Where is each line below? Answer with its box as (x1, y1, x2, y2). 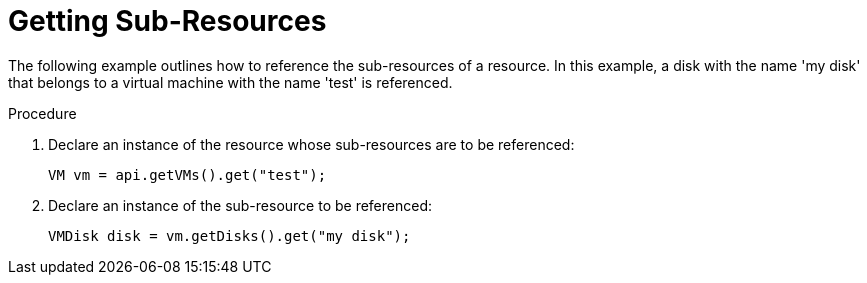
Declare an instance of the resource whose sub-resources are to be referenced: (48, 135, 575, 153)
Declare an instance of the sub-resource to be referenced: (48, 196, 433, 214)
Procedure (8, 104, 77, 122)
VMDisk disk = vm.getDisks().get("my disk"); (48, 227, 411, 244)
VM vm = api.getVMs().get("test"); (48, 166, 327, 183)
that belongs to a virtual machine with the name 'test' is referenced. (8, 73, 453, 91)
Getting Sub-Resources (8, 4, 327, 38)
